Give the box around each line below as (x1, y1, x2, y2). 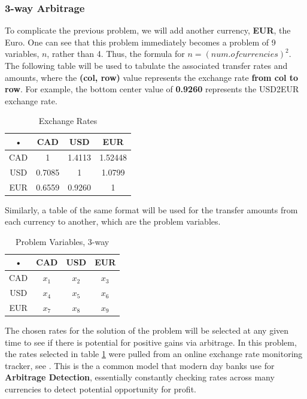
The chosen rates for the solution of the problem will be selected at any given (5, 324, 289, 336)
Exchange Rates (38, 114, 98, 127)
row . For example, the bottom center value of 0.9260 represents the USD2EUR (5, 83, 299, 95)
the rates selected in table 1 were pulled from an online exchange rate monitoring (5, 347, 303, 360)
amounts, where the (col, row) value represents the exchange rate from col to (5, 71, 299, 83)
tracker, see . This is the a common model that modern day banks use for (5, 359, 275, 371)
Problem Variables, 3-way (15, 235, 110, 247)
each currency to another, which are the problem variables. (5, 215, 221, 228)
